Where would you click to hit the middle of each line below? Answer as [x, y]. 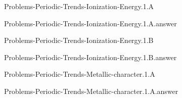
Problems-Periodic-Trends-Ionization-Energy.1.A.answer [90, 23]
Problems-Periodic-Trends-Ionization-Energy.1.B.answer [90, 57]
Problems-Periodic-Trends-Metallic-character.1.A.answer [91, 91]
